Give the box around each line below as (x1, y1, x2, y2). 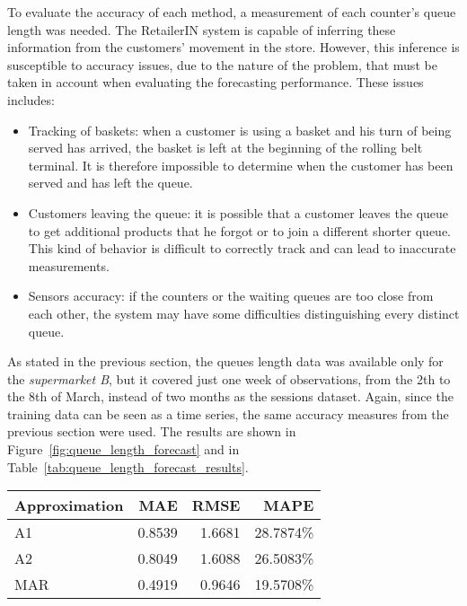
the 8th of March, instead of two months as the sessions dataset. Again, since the (7, 387, 454, 406)
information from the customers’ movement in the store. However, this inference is (7, 38, 460, 57)
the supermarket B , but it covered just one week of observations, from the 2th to (7, 369, 451, 388)
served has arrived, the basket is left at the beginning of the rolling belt (28, 138, 423, 157)
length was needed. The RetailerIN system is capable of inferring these (7, 20, 396, 39)
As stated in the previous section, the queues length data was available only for (7, 352, 444, 371)
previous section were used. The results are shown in (7, 422, 296, 441)
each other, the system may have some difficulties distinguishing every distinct (28, 303, 460, 322)
